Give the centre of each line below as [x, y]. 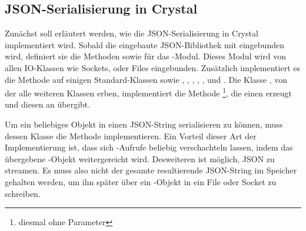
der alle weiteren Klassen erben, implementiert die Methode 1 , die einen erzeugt [148, 92]
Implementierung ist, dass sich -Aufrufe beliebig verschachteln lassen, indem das [149, 147]
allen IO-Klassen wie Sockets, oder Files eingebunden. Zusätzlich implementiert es [152, 67]
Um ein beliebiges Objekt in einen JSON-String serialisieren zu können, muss [144, 124]
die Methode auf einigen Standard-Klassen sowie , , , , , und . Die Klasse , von [146, 79]
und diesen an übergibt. [48, 104]
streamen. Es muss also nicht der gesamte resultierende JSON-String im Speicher [151, 170]
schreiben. [23, 193]
